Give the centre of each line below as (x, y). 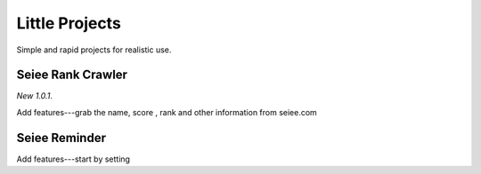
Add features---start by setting (73, 159)
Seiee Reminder (61, 138)
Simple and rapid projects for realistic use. (94, 50)
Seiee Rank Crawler (72, 75)
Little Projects (69, 23)
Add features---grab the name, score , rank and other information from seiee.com (167, 112)
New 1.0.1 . (35, 96)
